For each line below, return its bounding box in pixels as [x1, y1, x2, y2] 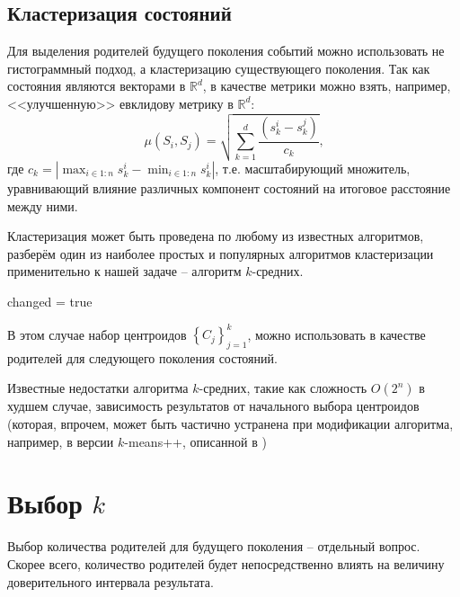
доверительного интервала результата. [7, 572, 214, 591]
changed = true [7, 291, 93, 310]
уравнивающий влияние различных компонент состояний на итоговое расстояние [7, 179, 451, 198]
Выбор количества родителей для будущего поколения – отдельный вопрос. [7, 537, 420, 556]
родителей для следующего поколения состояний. [7, 348, 278, 367]
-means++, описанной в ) [124, 432, 267, 450]
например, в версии [7, 432, 114, 450]
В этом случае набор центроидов [7, 325, 187, 343]
